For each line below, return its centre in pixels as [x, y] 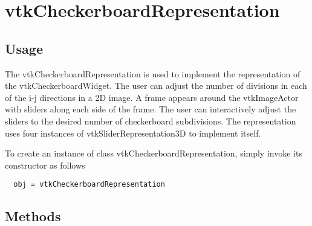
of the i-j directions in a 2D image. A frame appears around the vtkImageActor [152, 97]
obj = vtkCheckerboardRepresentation [89, 185]
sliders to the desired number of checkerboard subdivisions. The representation [151, 121]
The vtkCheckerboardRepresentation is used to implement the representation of [153, 73]
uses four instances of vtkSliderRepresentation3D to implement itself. [133, 133]
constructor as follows [45, 165]
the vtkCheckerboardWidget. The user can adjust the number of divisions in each [156, 86]
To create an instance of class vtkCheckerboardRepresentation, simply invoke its [154, 153]
